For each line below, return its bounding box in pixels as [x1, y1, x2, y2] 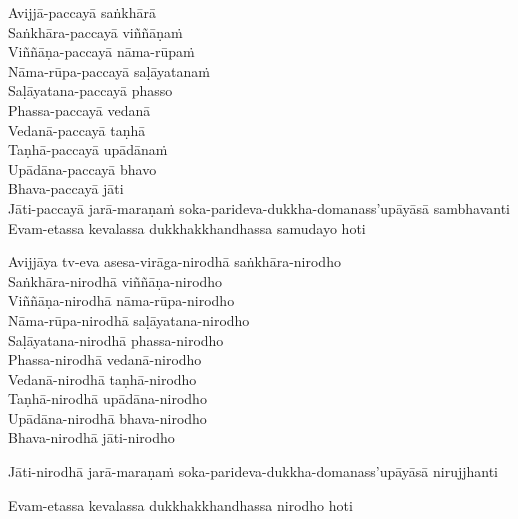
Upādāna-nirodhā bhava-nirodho [8, 407, 207, 428]
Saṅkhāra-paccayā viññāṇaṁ [8, 21, 183, 42]
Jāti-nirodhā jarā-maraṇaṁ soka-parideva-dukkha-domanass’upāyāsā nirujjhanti [8, 461, 499, 482]
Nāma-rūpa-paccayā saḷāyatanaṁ [8, 60, 210, 81]
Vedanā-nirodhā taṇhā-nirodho [8, 368, 197, 389]
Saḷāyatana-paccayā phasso [8, 80, 173, 101]
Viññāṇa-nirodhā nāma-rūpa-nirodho [8, 290, 235, 311]
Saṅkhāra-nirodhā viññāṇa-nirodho [8, 270, 223, 291]
